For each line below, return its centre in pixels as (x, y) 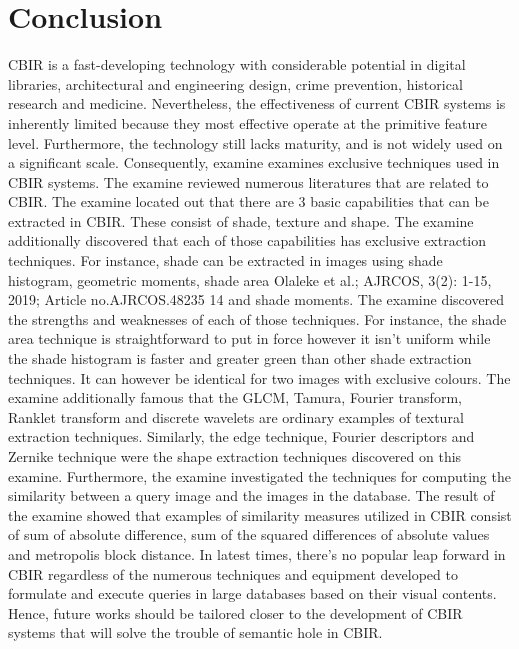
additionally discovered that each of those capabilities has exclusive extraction (247, 240)
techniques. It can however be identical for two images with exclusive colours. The (259, 377)
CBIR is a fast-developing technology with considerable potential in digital (237, 64)
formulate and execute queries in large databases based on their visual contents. (252, 593)
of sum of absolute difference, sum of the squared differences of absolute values (249, 534)
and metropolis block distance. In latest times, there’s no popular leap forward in (257, 553)
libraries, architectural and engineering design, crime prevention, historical (235, 83)
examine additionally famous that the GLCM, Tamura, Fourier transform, (235, 397)
